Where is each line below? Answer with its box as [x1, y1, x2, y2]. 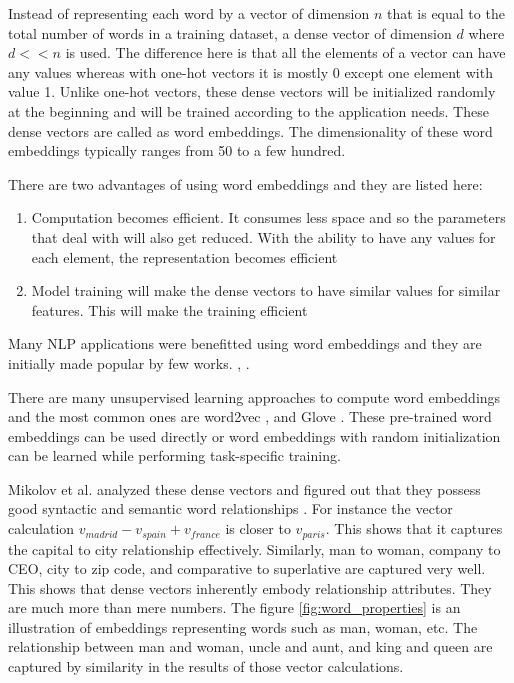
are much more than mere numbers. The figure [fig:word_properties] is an [8, 597, 461, 618]
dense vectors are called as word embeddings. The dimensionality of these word [8, 120, 493, 141]
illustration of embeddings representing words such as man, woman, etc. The [8, 616, 478, 637]
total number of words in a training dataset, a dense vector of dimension [8, 22, 452, 43]
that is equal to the [386, 3, 505, 23]
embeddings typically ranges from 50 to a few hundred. [8, 140, 346, 161]
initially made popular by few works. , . [8, 352, 250, 373]
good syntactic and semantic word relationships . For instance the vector [8, 498, 453, 519]
